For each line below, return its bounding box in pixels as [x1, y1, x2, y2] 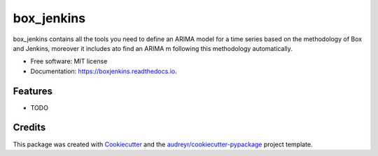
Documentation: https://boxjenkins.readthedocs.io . [30, 67, 178, 75]
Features [13, 85, 52, 97]
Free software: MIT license [30, 57, 108, 65]
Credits [13, 122, 46, 134]
